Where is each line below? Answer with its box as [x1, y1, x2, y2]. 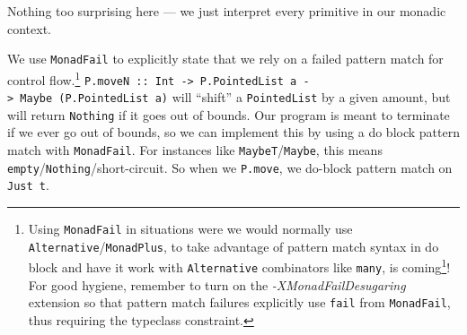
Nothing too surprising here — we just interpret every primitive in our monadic [7, 2, 446, 20]
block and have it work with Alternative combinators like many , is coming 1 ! [28, 255, 451, 276]
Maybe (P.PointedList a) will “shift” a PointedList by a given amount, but [20, 88, 451, 107]
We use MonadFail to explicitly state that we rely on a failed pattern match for [7, 49, 444, 68]
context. [7, 19, 51, 38]
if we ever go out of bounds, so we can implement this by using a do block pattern [7, 123, 460, 142]
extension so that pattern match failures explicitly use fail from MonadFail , [28, 293, 451, 312]
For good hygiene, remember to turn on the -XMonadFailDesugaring [28, 275, 406, 294]
